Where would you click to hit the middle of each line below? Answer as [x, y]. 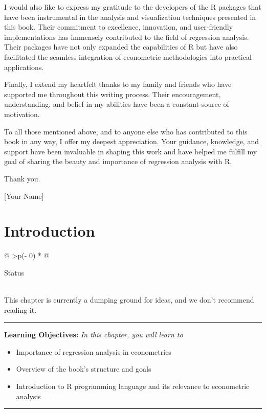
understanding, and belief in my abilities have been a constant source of [117, 104]
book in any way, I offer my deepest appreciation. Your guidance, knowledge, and [131, 141]
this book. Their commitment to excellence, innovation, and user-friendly [119, 27]
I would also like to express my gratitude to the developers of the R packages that [133, 7]
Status [14, 272]
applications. [24, 67]
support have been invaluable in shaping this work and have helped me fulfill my [131, 151]
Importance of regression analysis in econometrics [94, 351]
